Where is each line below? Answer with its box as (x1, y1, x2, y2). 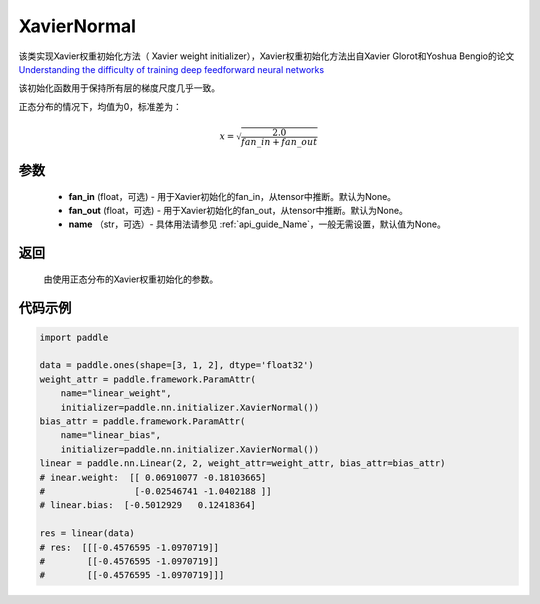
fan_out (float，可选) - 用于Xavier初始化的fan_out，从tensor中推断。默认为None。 (68, 204, 409, 216)
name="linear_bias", (60, 430, 162, 441)
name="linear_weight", (60, 388, 172, 399)
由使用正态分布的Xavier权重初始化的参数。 (43, 273, 219, 285)
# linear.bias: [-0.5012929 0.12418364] (39, 500, 257, 511)
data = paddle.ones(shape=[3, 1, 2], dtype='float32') (39, 360, 314, 371)
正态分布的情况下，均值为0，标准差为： (18, 100, 182, 112)
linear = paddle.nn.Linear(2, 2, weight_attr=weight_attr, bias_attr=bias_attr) (39, 458, 446, 469)
